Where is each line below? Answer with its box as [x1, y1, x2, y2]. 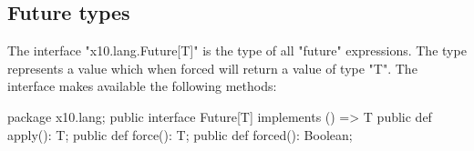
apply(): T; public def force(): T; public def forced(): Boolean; [7, 125, 353, 144]
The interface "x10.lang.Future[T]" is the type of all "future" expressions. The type [7, 41, 467, 60]
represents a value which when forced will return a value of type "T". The [7, 58, 417, 77]
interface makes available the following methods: [7, 76, 277, 96]
